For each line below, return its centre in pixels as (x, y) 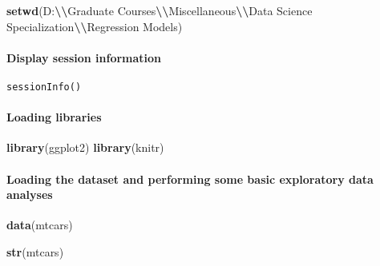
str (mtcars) (35, 252)
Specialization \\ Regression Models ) (95, 26)
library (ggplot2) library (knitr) (85, 147)
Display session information (84, 57)
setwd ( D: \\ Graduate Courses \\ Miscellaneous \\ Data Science (160, 10)
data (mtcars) (40, 225)
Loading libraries (54, 117)
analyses (30, 195)
